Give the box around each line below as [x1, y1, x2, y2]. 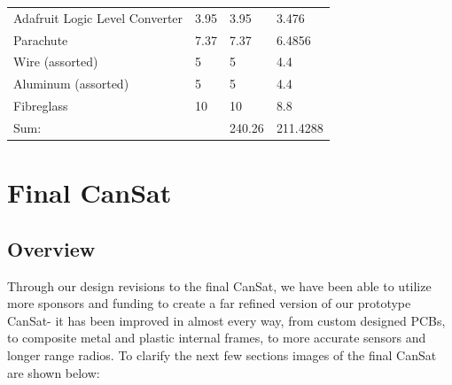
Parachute [13, 30, 68, 49]
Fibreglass [13, 96, 68, 115]
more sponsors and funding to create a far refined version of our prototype [7, 294, 411, 312]
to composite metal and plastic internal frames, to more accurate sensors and [7, 328, 426, 347]
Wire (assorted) [13, 52, 98, 71]
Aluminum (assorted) [13, 74, 129, 93]
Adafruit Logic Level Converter [13, 8, 183, 27]
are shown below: [7, 363, 100, 381]
